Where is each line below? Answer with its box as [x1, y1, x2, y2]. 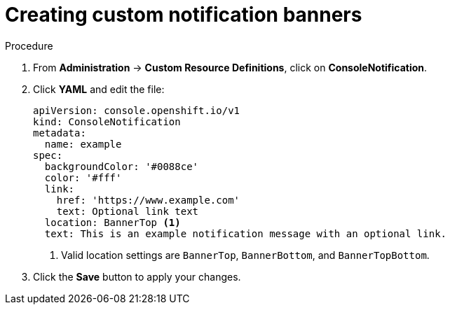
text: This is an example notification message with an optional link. [44, 227, 447, 239]
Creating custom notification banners [5, 3, 362, 27]
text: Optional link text [56, 205, 199, 217]
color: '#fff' [44, 171, 122, 183]
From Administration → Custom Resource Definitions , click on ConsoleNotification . [33, 61, 428, 73]
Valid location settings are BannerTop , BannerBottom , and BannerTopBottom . [61, 248, 430, 261]
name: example [44, 138, 122, 150]
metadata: [33, 127, 86, 139]
